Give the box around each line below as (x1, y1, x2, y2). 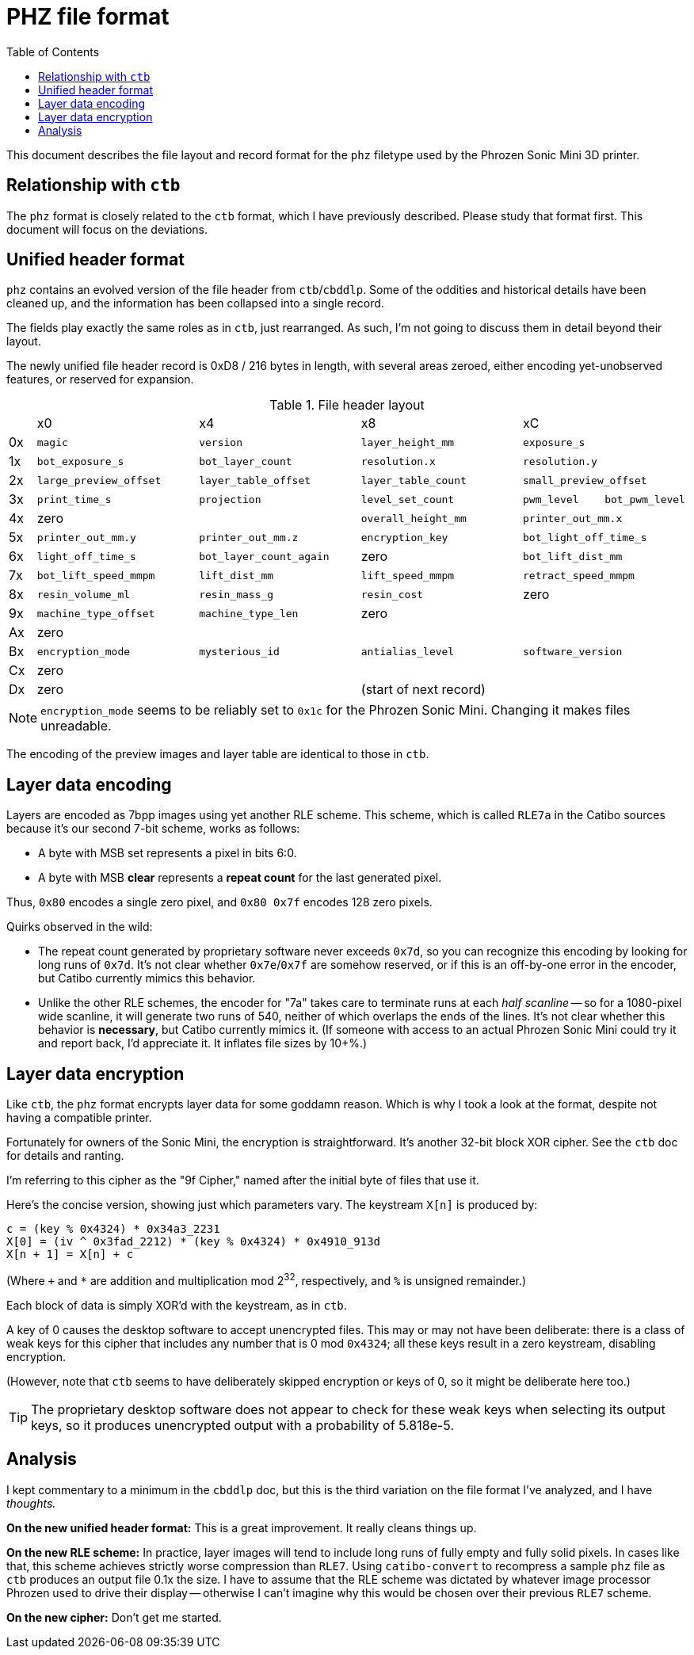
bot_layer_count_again (199, 550, 330, 562)
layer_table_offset (199, 474, 311, 486)
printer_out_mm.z (199, 531, 299, 543)
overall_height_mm (360, 512, 467, 524)
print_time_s (36, 493, 112, 505)
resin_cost (360, 588, 424, 601)
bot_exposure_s (36, 455, 124, 467)
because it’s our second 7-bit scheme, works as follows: (6, 822, 300, 836)
